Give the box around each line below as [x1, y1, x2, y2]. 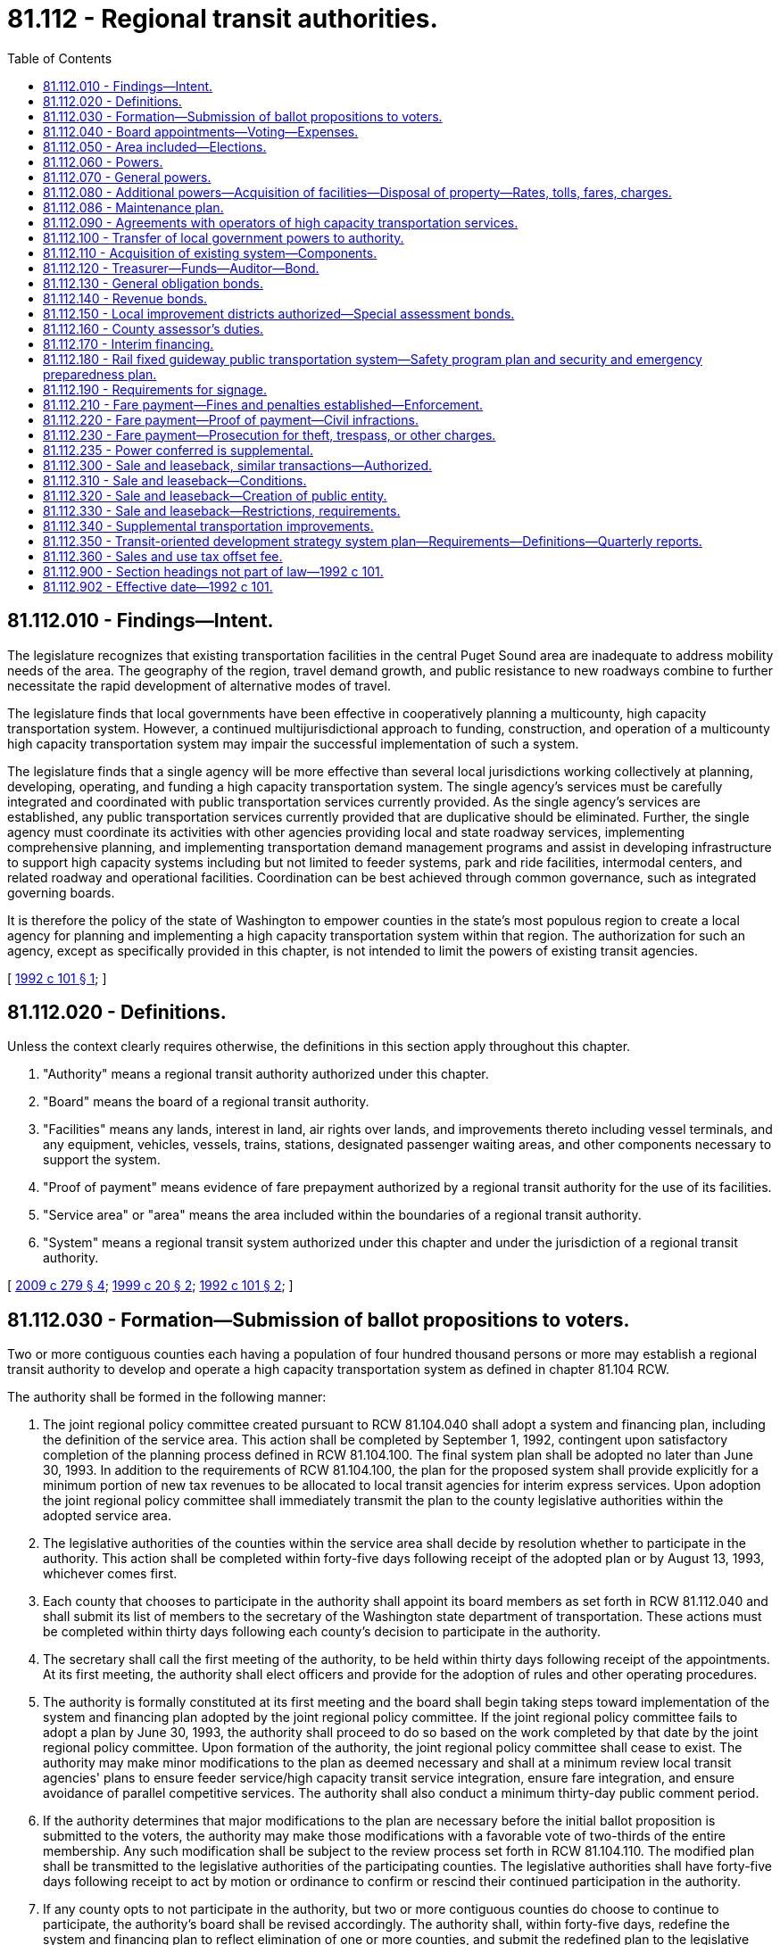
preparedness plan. [43, 366, 157, 382]
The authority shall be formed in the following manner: [7, 1389, 327, 1405]
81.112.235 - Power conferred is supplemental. [43, 442, 314, 458]
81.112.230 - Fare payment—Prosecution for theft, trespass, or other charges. [43, 426, 496, 443]
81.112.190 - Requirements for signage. [43, 381, 267, 397]
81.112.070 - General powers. [43, 169, 212, 185]
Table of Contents [7, 50, 112, 66]
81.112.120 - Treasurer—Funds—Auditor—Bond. [43, 260, 319, 276]
